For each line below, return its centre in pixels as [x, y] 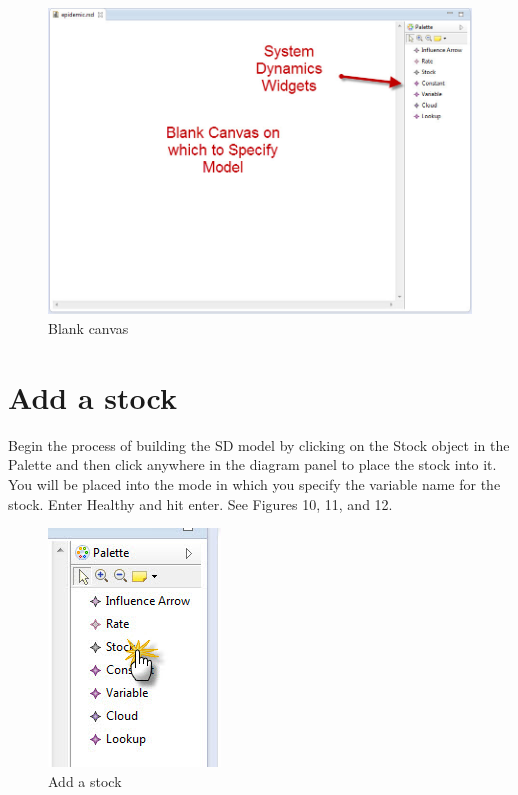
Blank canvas [88, 328]
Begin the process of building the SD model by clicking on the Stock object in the [259, 444]
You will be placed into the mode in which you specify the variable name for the [254, 483]
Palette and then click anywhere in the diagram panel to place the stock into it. [252, 464]
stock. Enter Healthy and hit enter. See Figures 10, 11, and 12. [200, 503]
